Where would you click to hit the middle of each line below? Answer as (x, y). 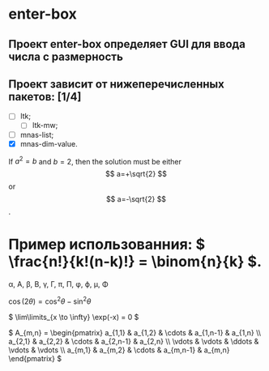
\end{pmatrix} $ (35, 358)
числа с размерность (66, 56)
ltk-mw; (45, 126)
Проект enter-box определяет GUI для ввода (127, 44)
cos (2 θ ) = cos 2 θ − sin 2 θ (50, 301)
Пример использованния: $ (107, 245)
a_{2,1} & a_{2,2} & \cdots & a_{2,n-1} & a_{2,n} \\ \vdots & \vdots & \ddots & (134, 341)
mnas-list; (37, 134)
